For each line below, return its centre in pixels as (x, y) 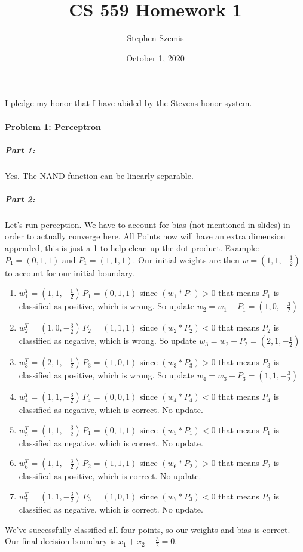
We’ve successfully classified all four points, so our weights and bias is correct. (148, 529)
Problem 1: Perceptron (53, 126)
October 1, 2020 (155, 58)
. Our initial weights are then (186, 259)
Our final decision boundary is (60, 541)
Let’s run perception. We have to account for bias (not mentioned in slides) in (148, 224)
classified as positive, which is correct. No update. (110, 476)
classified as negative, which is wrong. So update (108, 340)
